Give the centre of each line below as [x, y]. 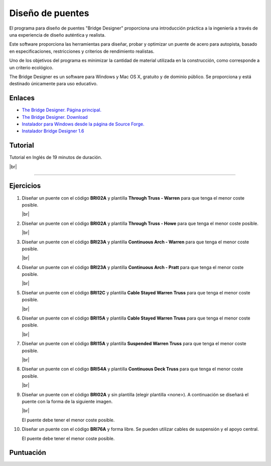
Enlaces [22, 98]
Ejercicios [25, 186]
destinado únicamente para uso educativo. [53, 84]
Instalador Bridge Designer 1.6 [53, 131]
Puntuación [28, 453]
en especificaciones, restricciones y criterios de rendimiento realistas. [82, 51]
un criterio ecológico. [31, 67]
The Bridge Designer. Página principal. [61, 110]
